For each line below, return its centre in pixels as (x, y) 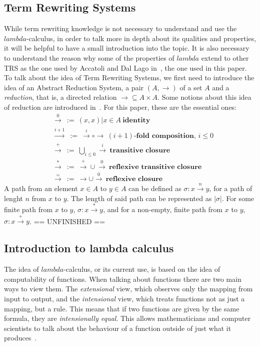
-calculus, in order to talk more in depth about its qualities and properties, (141, 38)
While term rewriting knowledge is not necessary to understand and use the (120, 28)
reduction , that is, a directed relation (60, 97)
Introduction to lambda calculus (89, 248)
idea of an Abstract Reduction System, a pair (74, 87)
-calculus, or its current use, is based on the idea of (142, 269)
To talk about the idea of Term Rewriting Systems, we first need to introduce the (129, 77)
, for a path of (231, 188)
